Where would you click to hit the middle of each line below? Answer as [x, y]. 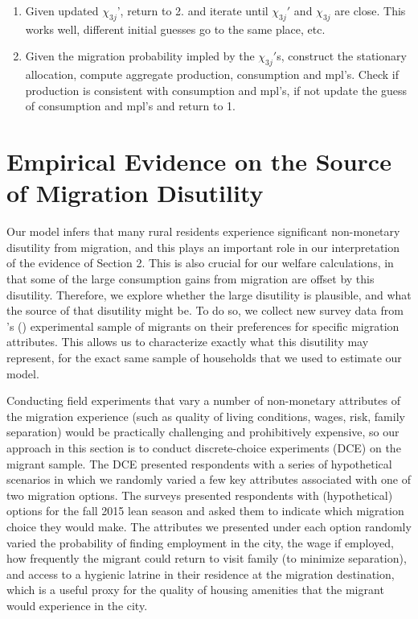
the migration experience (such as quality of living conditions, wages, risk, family [206, 416]
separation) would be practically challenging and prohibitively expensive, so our [203, 432]
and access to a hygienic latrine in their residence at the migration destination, [201, 574]
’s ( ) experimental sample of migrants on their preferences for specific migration [203, 326]
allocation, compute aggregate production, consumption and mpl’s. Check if [212, 74]
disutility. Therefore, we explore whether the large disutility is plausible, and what [209, 294]
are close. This [370, 10]
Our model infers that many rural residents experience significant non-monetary [203, 231]
